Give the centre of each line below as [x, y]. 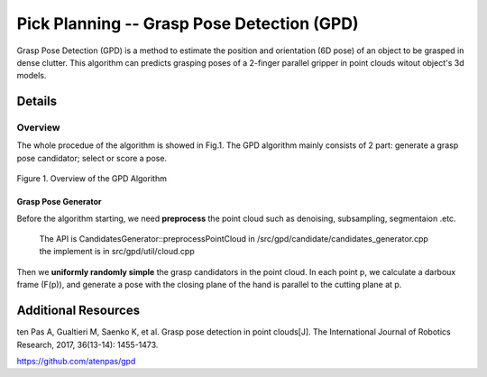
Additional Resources [78, 311]
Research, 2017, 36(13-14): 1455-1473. [87, 345]
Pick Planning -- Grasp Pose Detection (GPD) [188, 23]
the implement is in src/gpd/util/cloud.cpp [117, 252]
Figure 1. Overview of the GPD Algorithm [92, 179]
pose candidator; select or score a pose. [92, 158]
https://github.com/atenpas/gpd [76, 361]
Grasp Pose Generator [59, 202]
